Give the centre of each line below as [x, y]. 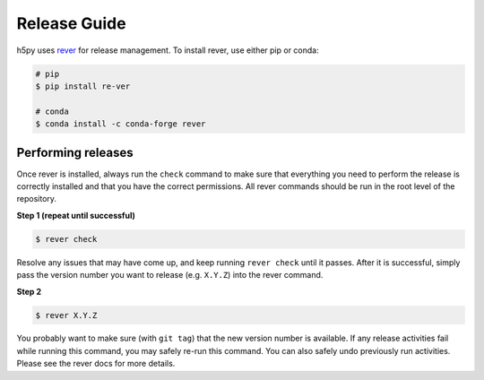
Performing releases [75, 152]
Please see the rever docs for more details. [96, 364]
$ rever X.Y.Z [66, 315]
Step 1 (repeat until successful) [76, 215]
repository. [37, 199]
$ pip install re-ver [83, 86]
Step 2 [29, 291]
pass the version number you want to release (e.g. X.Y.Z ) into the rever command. [170, 275]
